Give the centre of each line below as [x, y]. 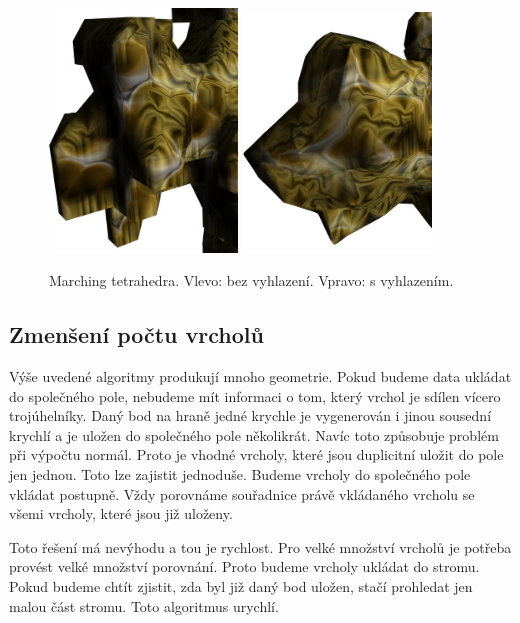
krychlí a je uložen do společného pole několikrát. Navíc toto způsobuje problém [254, 434]
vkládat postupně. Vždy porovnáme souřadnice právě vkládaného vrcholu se [242, 493]
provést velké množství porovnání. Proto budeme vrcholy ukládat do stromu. [244, 566]
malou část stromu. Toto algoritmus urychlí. [144, 605]
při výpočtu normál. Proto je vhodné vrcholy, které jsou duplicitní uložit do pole [256, 454]
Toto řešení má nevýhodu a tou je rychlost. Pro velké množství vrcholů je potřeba [260, 546]
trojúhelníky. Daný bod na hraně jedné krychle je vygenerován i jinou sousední [250, 415]
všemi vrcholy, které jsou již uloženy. [121, 513]
